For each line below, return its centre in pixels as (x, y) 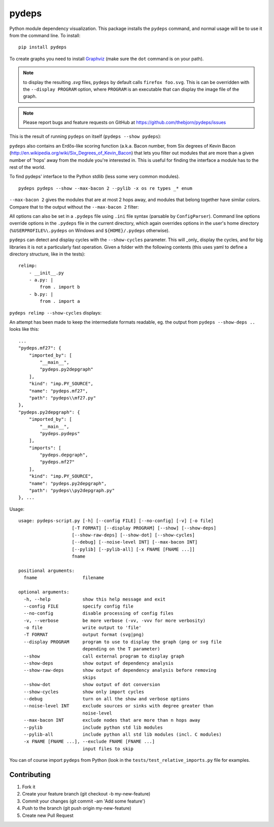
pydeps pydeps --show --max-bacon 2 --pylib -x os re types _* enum (105, 188)
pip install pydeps (43, 47)
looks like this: (24, 329)
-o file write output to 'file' (82, 628)
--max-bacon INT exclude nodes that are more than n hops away (112, 720)
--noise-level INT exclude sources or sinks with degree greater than (119, 706)
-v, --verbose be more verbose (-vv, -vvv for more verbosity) (115, 620)
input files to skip (108, 749)
